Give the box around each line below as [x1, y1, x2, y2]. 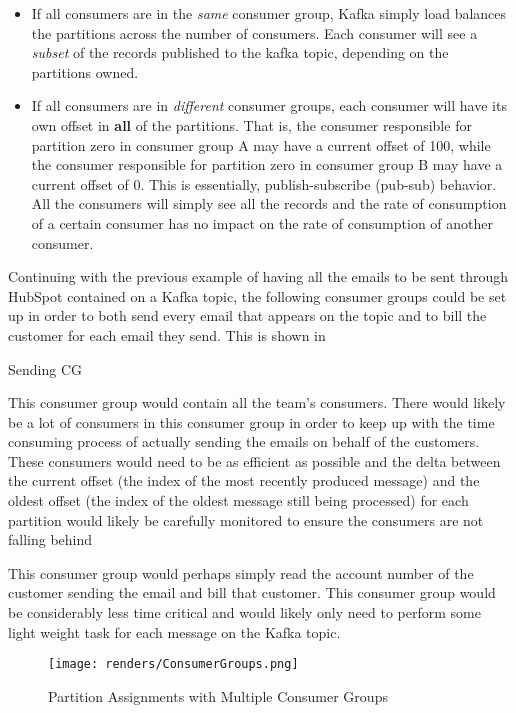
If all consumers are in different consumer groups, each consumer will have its [31, 95, 507, 116]
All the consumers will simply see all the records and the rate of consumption [31, 193, 507, 214]
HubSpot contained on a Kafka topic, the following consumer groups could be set [8, 285, 507, 306]
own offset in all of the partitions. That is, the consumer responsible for [31, 114, 472, 135]
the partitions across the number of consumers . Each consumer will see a [31, 22, 478, 43]
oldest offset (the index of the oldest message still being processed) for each [8, 490, 469, 511]
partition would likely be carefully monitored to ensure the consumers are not [8, 509, 484, 530]
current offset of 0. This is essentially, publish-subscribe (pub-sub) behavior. [31, 173, 497, 194]
